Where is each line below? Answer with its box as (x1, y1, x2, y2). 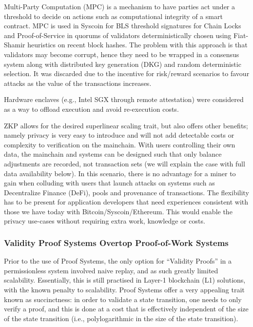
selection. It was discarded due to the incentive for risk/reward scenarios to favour (4, 68, 250, 79)
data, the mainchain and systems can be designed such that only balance (4, 149, 222, 159)
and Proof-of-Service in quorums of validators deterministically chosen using (4, 30, 232, 40)
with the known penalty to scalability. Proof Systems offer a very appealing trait (4, 285, 245, 295)
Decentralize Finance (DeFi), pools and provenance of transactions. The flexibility (4, 187, 249, 197)
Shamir (4, 40, 25, 50)
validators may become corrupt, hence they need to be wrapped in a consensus (4, 49, 239, 59)
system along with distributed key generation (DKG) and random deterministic (4, 59, 241, 69)
